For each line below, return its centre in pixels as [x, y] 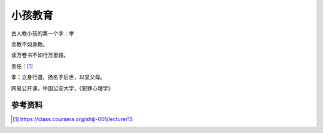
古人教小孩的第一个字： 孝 [42, 33]
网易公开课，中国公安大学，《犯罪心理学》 [62, 88]
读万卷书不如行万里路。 [40, 55]
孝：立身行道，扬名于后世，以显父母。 [58, 77]
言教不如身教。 [29, 44]
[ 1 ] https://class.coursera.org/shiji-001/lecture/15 [73, 119]
